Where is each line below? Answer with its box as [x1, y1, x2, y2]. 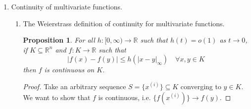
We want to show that [23, 92, 91, 102]
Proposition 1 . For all [23, 35, 95, 45]
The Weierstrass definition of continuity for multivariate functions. [23, 18, 225, 28]
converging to [180, 81, 221, 91]
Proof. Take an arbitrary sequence [23, 81, 126, 91]
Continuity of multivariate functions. [11, 1, 122, 11]
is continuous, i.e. [98, 92, 151, 102]
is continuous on [44, 64, 95, 75]
